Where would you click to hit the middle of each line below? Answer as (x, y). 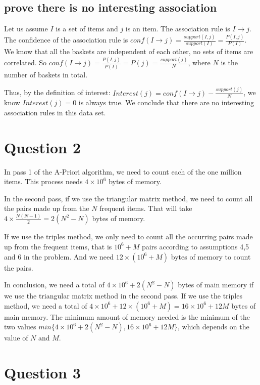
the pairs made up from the (47, 208)
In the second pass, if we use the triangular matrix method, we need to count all (128, 198)
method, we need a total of (46, 305)
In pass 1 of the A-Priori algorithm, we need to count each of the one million (123, 171)
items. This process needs (43, 181)
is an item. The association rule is (178, 29)
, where (199, 62)
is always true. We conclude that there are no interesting (166, 102)
